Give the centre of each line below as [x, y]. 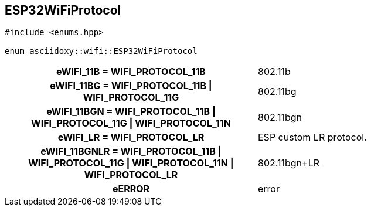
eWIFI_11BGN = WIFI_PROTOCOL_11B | [131, 112]
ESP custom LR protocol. [312, 137]
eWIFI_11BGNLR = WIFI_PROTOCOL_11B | [131, 152]
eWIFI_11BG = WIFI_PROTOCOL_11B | [131, 86]
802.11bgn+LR [289, 163]
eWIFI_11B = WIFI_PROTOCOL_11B [131, 72]
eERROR [131, 189]
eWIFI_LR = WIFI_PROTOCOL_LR [131, 137]
